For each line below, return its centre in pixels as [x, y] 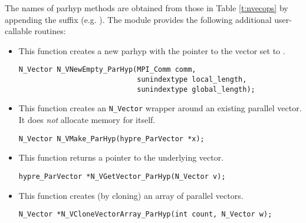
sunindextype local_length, [192, 80]
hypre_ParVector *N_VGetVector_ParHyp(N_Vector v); [122, 176]
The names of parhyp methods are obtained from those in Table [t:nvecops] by [147, 8]
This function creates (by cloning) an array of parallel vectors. [131, 195]
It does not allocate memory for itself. [87, 119]
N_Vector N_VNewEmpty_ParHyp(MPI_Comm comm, [107, 70]
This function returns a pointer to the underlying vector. [121, 157]
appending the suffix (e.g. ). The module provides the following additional [138, 19]
